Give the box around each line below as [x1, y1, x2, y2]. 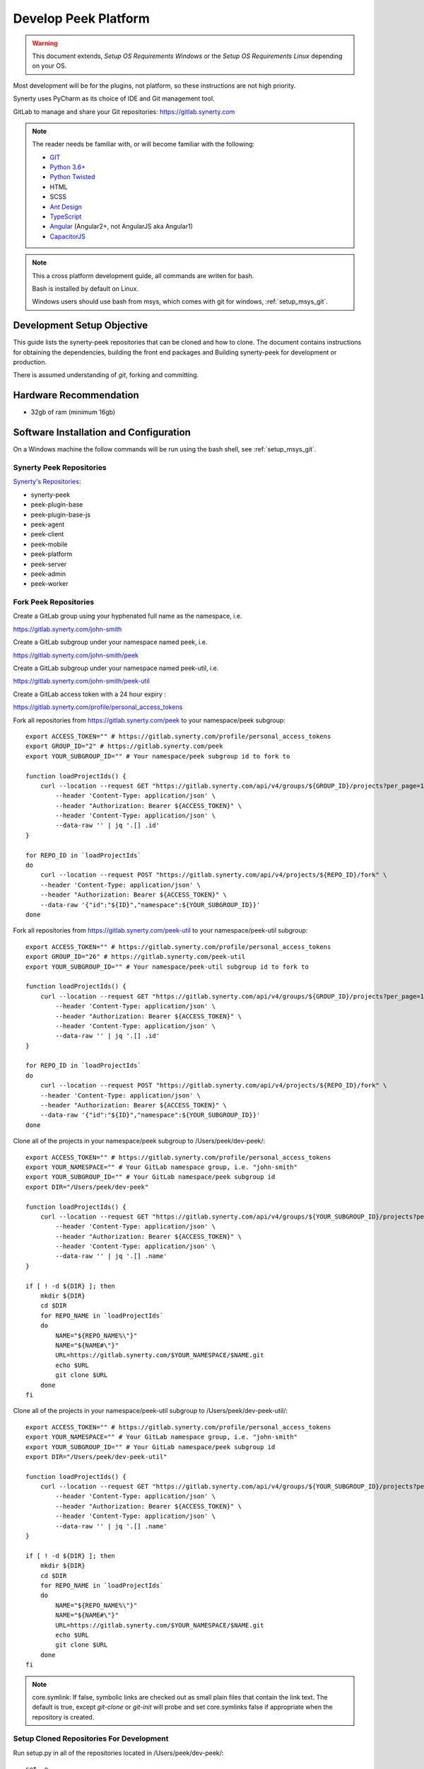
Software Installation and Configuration [13, 427, 191, 439]
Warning [32, 39, 58, 47]
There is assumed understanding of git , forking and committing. [13, 371, 199, 379]
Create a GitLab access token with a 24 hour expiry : [13, 690, 166, 698]
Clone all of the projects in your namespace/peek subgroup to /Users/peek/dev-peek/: [13, 1136, 266, 1146]
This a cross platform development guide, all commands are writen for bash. [32, 271, 254, 280]
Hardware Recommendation [13, 389, 139, 401]
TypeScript [49, 212, 82, 221]
